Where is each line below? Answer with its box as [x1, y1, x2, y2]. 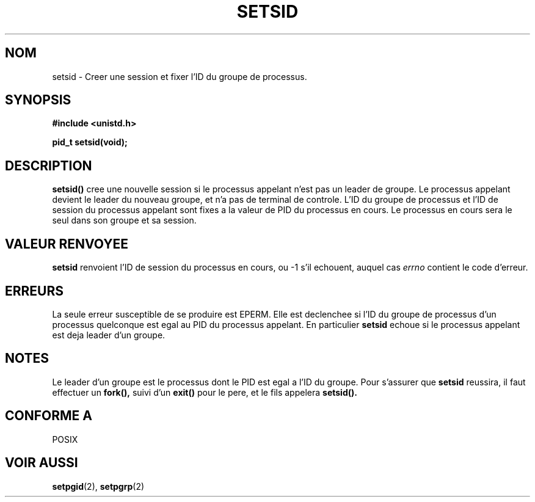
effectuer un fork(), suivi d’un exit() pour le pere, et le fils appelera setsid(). [52, 387, 357, 398]
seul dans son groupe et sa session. [52, 215, 197, 226]
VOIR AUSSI [5, 455, 78, 471]
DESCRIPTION [5, 158, 92, 173]
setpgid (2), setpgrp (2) [52, 481, 145, 492]
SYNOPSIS [5, 92, 71, 108]
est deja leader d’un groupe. [52, 329, 166, 340]
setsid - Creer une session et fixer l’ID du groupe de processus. [52, 71, 307, 82]
